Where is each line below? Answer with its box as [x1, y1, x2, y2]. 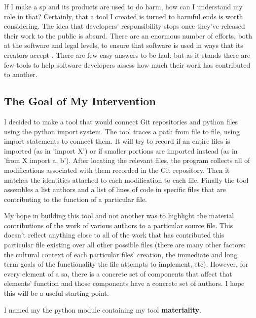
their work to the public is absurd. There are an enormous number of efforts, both [4, 30, 253, 40]
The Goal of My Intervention [4, 93, 156, 109]
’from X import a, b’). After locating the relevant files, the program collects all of [4, 155, 250, 165]
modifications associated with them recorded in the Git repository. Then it [4, 164, 230, 175]
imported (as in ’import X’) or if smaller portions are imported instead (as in [4, 145, 238, 156]
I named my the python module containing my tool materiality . [4, 304, 201, 315]
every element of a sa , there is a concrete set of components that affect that [4, 268, 232, 278]
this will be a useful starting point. [4, 288, 109, 298]
